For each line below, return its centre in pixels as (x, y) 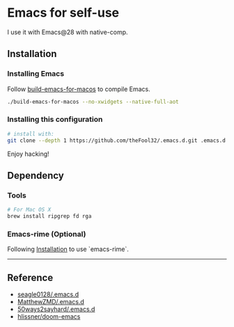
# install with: (31, 134)
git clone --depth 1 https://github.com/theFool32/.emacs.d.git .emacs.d (117, 141)
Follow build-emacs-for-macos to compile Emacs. (79, 89)
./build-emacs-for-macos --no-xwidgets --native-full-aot (93, 102)
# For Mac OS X (29, 210)
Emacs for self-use (63, 13)
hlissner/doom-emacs (49, 317)
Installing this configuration (55, 120)
